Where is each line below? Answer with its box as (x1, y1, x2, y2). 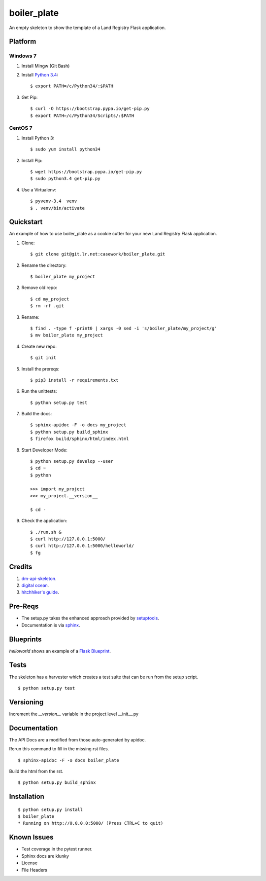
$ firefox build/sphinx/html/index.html (30, 436, 129, 441)
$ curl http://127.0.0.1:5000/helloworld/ (30, 543, 134, 549)
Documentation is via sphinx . (21, 622, 80, 628)
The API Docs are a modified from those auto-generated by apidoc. (9, 736, 146, 742)
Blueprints (9, 635, 42, 643)
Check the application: (21, 518, 67, 524)
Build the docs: (21, 411, 52, 417)
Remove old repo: (21, 285, 58, 291)
